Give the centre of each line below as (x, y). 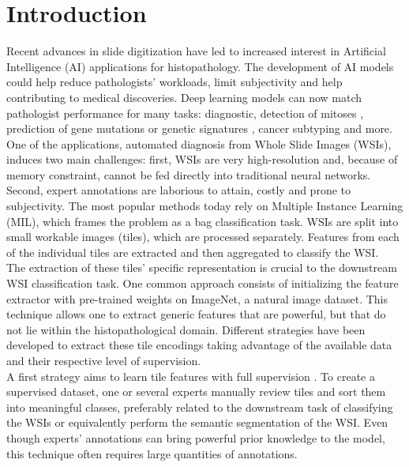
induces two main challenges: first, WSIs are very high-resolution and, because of (202, 159)
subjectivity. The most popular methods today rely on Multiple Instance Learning (205, 206)
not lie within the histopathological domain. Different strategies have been (186, 329)
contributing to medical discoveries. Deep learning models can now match (184, 97)
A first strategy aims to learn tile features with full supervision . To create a (191, 376)
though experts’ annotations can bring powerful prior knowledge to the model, (196, 437)
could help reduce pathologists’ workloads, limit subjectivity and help (174, 82)
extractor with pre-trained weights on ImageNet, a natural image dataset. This (197, 298)
